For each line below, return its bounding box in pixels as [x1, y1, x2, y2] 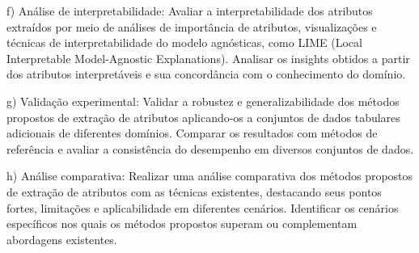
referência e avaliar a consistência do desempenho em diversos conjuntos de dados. [6, 140, 414, 157]
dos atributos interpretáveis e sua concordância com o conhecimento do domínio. [6, 65, 406, 82]
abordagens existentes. [6, 230, 117, 247]
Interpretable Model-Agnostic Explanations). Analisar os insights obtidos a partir [6, 49, 410, 66]
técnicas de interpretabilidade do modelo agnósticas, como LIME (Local [6, 34, 362, 51]
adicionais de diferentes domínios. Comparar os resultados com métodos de [6, 124, 378, 141]
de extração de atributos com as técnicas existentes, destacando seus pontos [6, 183, 382, 200]
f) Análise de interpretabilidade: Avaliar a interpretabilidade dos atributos [6, 2, 373, 19]
